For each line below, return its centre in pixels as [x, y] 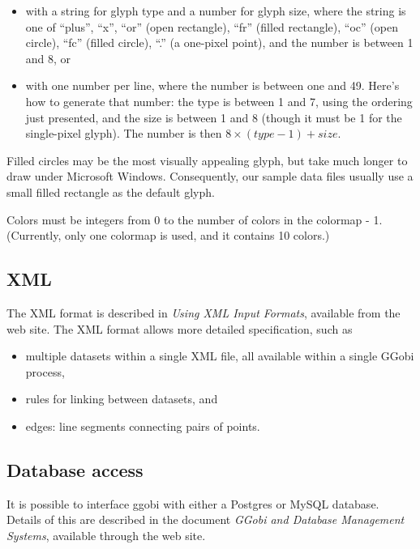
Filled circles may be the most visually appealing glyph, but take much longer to [207, 160]
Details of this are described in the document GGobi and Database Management [206, 519]
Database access [75, 469]
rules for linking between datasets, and [122, 399]
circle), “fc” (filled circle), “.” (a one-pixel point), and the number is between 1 [219, 43]
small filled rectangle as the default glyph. [111, 192]
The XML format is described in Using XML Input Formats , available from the [204, 312]
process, [45, 371]
